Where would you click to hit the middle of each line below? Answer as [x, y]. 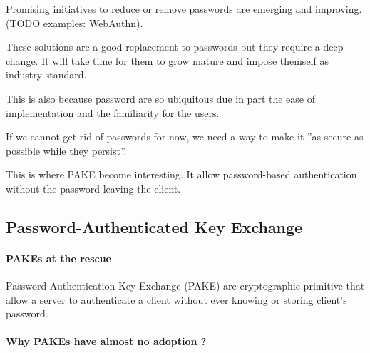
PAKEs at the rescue [58, 258]
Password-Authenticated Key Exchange [154, 226]
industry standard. [46, 75]
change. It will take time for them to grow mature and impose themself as [167, 60]
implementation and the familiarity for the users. [113, 112]
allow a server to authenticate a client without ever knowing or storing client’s [176, 299]
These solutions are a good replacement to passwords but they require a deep [175, 47]
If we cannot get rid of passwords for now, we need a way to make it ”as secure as [185, 137]
